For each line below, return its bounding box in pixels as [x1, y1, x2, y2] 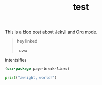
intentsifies [5, 57, 27, 63]
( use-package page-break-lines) [5, 67, 70, 71]
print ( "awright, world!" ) [5, 75, 57, 80]
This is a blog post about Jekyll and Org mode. [5, 29, 98, 35]
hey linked [16, 38, 38, 44]
